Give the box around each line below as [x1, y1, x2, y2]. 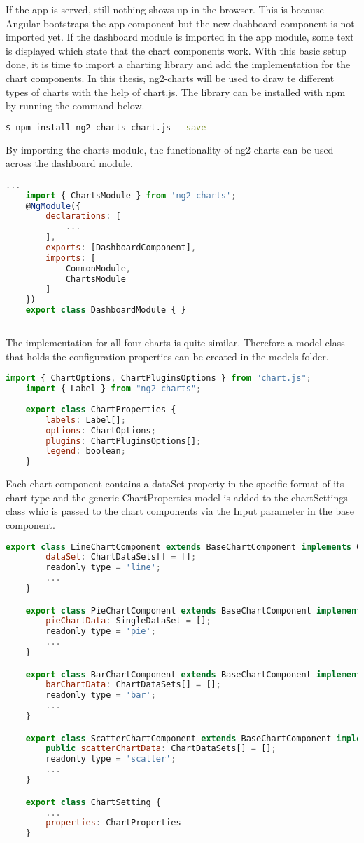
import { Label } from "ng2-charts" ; [25, 384, 202, 394]
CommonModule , [65, 263, 131, 274]
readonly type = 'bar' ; [45, 690, 156, 701]
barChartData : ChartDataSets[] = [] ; [45, 680, 221, 690]
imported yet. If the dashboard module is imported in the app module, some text [6, 29, 354, 44]
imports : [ [45, 252, 96, 263]
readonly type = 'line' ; [45, 562, 161, 573]
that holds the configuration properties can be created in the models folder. [6, 349, 329, 363]
